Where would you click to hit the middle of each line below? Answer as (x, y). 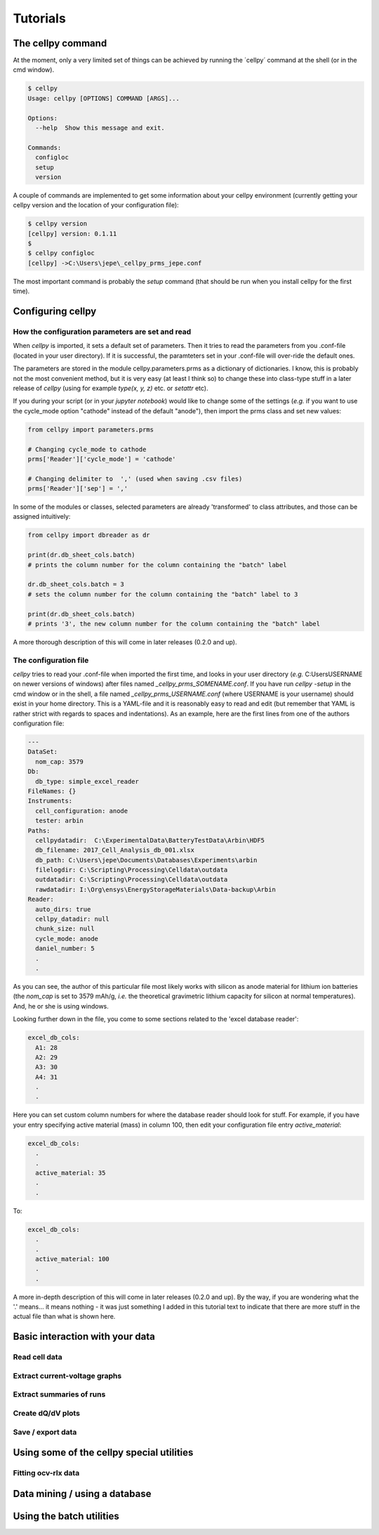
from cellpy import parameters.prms (91, 429)
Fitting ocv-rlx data (46, 1473)
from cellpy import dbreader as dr (89, 535)
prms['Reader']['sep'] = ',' (78, 489)
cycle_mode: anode (67, 939)
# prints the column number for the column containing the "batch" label (157, 565)
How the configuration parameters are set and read (102, 332)
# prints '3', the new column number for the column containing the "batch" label (174, 623)
